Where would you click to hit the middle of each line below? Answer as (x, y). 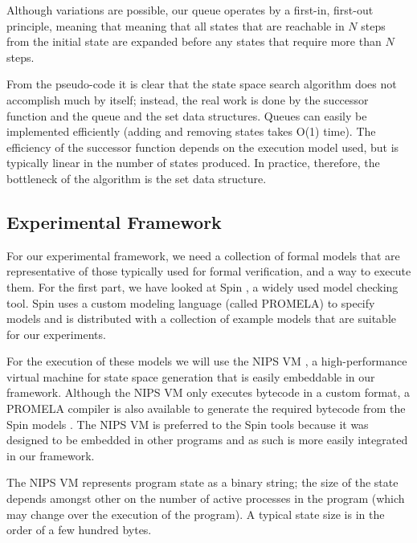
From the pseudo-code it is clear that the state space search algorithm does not (202, 84)
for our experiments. (56, 334)
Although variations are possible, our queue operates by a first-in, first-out (190, 10)
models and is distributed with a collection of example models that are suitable (202, 318)
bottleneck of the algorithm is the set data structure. (137, 178)
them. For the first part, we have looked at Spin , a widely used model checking (202, 286)
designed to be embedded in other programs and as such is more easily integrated (207, 440)
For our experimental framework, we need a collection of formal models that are (203, 255)
